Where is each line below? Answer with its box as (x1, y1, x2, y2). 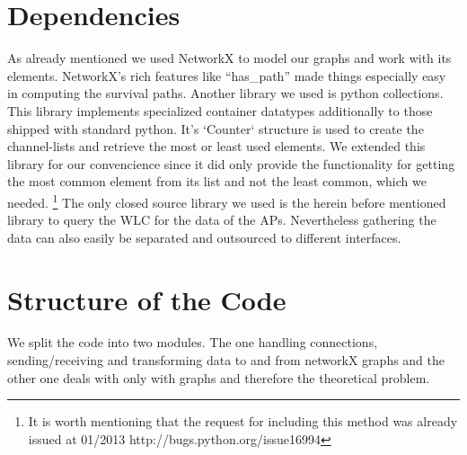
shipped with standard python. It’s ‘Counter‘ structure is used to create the (7, 119, 424, 138)
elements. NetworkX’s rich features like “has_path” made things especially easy (7, 66, 446, 85)
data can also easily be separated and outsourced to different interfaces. (7, 227, 401, 246)
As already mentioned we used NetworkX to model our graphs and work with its (7, 49, 452, 67)
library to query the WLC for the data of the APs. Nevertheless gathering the (7, 210, 436, 229)
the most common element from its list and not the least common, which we (7, 172, 427, 191)
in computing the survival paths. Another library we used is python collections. (7, 84, 444, 103)
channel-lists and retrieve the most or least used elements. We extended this (7, 137, 426, 156)
